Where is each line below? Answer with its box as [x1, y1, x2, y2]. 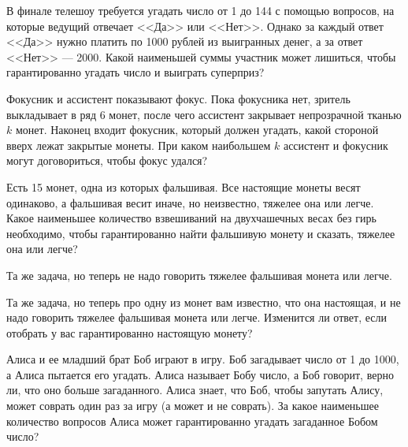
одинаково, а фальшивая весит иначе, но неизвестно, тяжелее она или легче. [6, 194, 374, 210]
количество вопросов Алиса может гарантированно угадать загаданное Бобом [6, 412, 378, 429]
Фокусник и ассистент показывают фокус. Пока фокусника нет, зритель [6, 90, 351, 106]
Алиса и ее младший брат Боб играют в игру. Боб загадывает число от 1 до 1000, [6, 351, 399, 367]
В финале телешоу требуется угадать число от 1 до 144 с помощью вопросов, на [6, 2, 395, 18]
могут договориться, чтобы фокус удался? [6, 152, 208, 169]
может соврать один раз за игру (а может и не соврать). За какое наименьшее [6, 397, 379, 414]
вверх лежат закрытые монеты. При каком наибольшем [6, 136, 271, 153]
